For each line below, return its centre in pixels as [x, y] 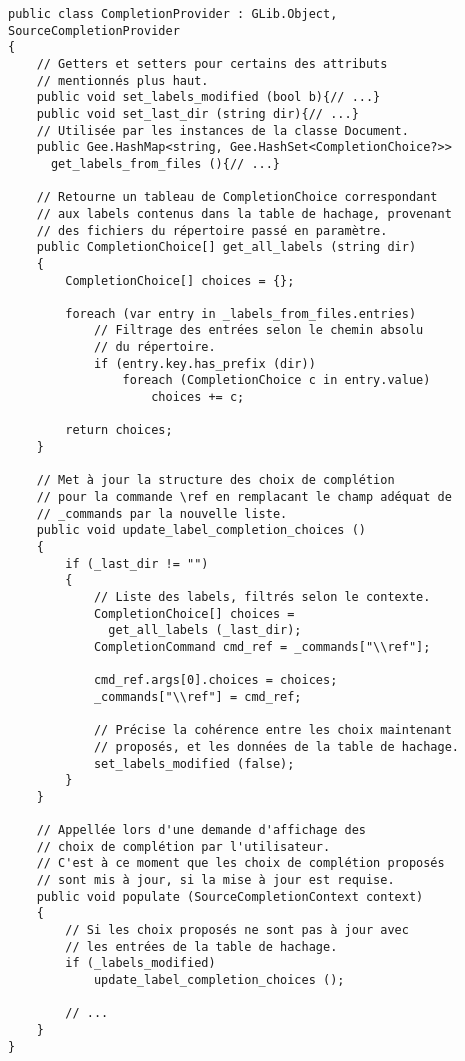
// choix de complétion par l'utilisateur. [183, 846]
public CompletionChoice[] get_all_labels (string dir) [226, 247]
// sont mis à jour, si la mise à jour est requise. [215, 880]
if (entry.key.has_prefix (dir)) [204, 363]
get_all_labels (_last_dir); [205, 630]
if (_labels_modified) [140, 963]
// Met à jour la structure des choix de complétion [215, 480]
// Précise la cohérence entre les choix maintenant [272, 730]
